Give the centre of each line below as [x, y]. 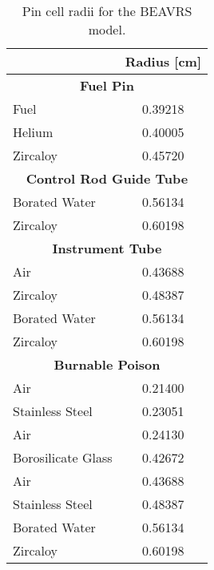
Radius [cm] [163, 61]
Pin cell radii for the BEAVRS [107, 11]
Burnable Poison [107, 364]
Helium [33, 132]
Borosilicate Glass [63, 457]
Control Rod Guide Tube [107, 178]
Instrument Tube [107, 248]
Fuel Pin [107, 85]
